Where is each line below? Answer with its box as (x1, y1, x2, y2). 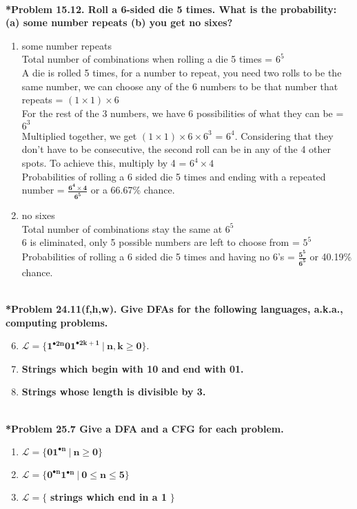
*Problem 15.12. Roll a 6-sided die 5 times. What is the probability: (6, 1, 337, 16)
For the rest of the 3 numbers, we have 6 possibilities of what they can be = (21, 105, 344, 120)
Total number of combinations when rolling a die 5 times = (21, 52, 273, 66)
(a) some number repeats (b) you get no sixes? (6, 15, 233, 30)
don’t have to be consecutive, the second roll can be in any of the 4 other (21, 142, 331, 156)
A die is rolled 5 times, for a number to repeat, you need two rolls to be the (21, 65, 342, 79)
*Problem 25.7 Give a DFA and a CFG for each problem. (6, 421, 284, 435)
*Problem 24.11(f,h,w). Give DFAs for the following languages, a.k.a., (6, 302, 343, 316)
